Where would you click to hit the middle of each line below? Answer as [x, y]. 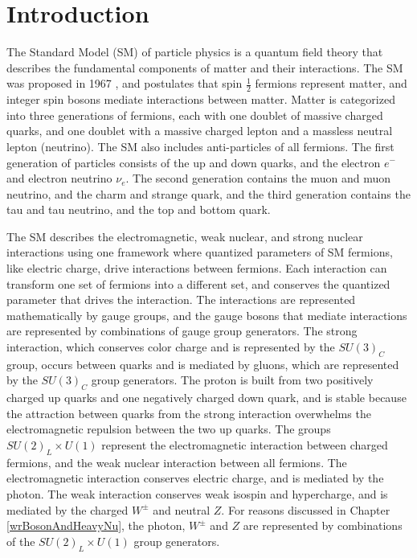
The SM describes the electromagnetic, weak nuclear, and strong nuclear [185, 236]
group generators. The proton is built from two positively [232, 380]
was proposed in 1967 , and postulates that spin [125, 83]
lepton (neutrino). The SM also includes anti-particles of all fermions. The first [200, 146]
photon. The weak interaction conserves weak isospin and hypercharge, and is [197, 494]
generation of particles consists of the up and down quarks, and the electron [194, 162]
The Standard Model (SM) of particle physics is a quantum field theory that [195, 52]
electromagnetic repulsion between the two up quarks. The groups [169, 429]
